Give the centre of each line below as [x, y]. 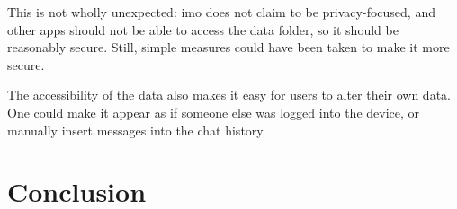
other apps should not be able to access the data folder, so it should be [203, 29]
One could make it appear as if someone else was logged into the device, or [214, 112]
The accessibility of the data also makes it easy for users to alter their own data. [229, 95]
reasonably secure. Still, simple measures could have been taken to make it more [228, 47]
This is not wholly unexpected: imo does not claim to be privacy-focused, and [221, 12]
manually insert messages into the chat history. [137, 130]
